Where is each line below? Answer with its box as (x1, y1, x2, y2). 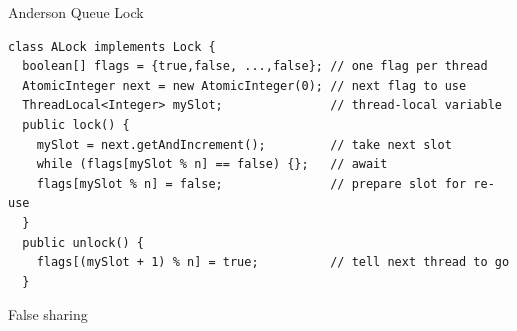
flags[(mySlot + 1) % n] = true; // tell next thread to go (36, 255, 510, 270)
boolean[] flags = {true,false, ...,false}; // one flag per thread (22, 59, 488, 74)
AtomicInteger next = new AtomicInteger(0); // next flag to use (22, 78, 467, 93)
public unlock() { (22, 235, 145, 250)
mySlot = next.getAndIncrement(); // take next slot (36, 137, 452, 152)
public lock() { (22, 117, 130, 132)
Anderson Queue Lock (8, 2, 144, 22)
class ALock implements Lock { (8, 39, 216, 54)
